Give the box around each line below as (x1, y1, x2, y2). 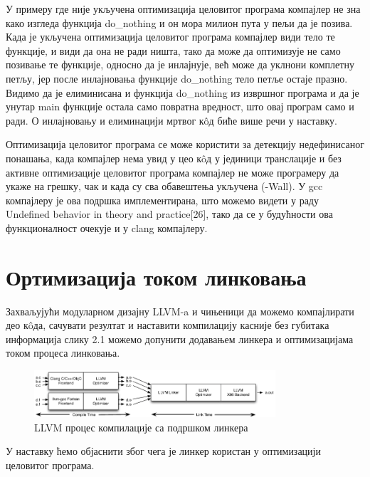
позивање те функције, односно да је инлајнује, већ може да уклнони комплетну (6, 57, 354, 72)
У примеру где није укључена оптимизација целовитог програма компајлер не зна (6, 1, 361, 16)
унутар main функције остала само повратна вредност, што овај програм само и (6, 99, 354, 114)
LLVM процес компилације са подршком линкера (34, 419, 248, 434)
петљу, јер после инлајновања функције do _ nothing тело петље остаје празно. (6, 70, 348, 85)
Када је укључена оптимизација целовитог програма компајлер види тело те (6, 29, 335, 44)
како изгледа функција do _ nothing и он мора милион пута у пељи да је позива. (6, 15, 353, 30)
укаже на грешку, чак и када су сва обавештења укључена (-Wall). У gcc (6, 179, 323, 194)
